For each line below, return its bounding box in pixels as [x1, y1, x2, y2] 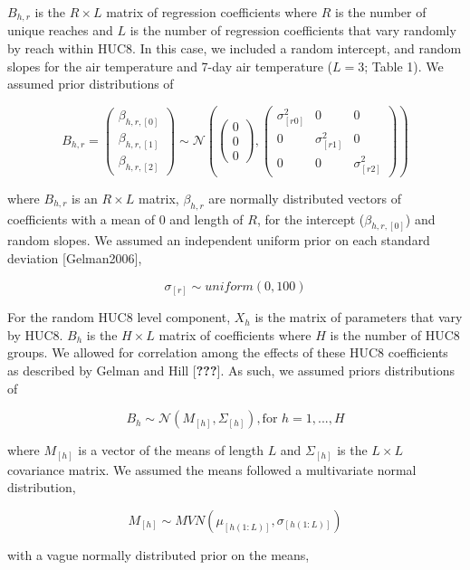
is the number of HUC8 [330, 325, 460, 344]
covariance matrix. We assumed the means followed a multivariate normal [7, 460, 417, 479]
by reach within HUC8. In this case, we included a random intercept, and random [7, 39, 462, 58]
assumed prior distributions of [7, 74, 174, 93]
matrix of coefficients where [158, 325, 312, 344]
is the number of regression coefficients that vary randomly [129, 21, 456, 40]
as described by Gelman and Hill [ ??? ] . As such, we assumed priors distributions [7, 360, 455, 379]
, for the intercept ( [256, 209, 365, 228]
